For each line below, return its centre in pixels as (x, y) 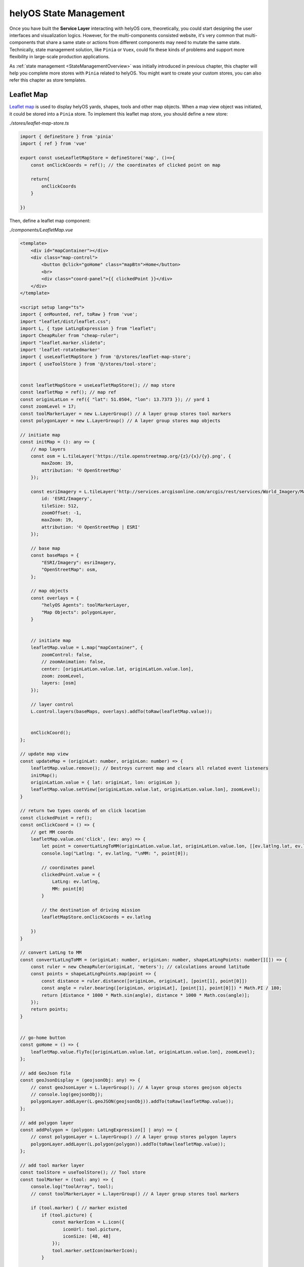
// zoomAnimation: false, (73, 662)
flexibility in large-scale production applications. (60, 57)
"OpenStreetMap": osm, (70, 570)
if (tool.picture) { (67, 1215)
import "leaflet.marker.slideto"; (63, 343)
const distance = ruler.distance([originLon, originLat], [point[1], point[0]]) (144, 981)
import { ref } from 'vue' (53, 144)
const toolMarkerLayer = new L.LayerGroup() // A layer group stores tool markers (126, 414)
